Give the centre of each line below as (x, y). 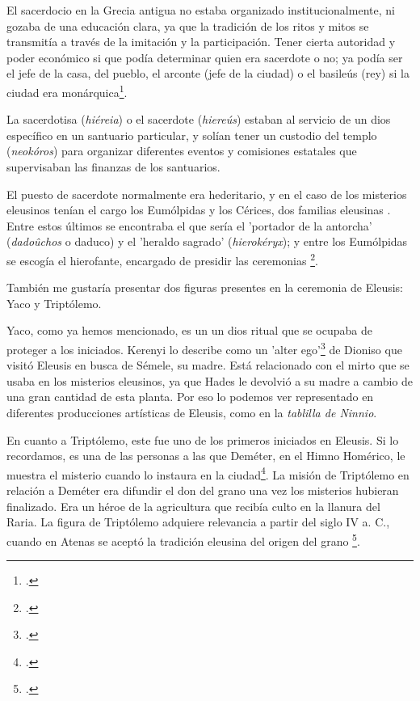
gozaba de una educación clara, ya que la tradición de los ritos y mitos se (188, 25)
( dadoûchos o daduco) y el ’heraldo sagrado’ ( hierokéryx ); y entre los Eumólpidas (207, 241)
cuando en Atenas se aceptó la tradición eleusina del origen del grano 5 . (183, 539)
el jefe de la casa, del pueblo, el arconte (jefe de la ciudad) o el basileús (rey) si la (208, 73)
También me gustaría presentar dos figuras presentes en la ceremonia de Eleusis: (205, 287)
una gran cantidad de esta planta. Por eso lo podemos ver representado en (190, 397)
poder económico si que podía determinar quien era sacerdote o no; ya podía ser (205, 57)
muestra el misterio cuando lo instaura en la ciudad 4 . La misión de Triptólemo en (208, 473)
